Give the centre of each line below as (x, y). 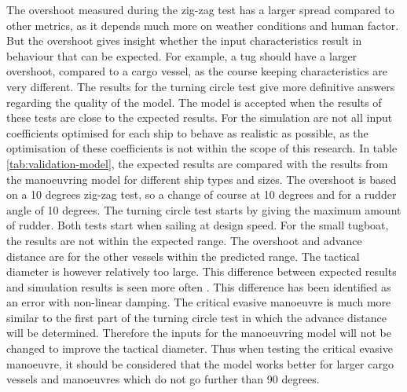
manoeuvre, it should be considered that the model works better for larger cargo (200, 363)
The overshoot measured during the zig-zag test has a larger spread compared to (200, 9)
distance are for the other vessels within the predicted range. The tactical (183, 256)
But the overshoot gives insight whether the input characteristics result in (184, 40)
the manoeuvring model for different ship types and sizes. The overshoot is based (202, 179)
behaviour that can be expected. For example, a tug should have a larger (182, 55)
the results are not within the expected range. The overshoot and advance (184, 240)
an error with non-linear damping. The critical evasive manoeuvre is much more (199, 302)
